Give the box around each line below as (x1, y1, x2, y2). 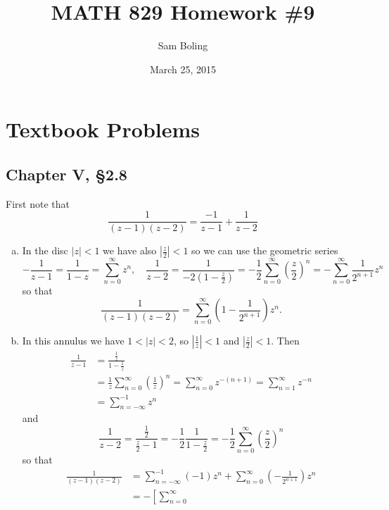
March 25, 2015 (149, 61, 217, 76)
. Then (271, 333, 300, 348)
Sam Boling (158, 38, 208, 53)
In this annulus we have (22, 333, 125, 348)
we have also (103, 243, 157, 258)
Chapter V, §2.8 (6, 163, 127, 185)
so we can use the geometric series (191, 243, 338, 258)
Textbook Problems (6, 115, 200, 144)
